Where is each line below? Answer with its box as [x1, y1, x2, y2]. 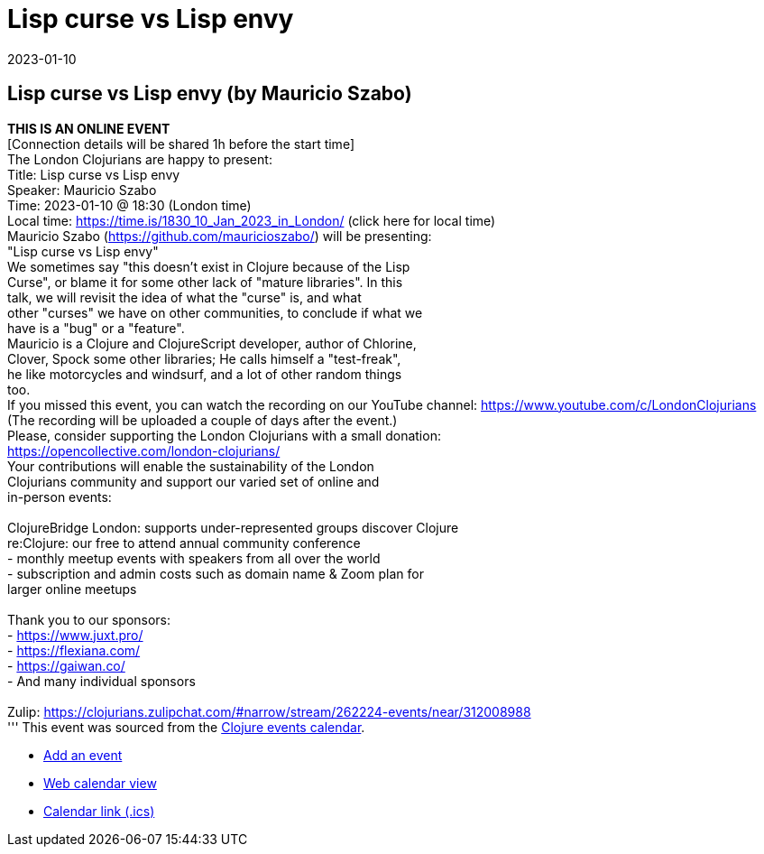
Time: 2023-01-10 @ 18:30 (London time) [7, 197, 252, 213]
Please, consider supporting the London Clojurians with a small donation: [7, 427, 441, 443]
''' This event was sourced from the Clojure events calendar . [7, 719, 365, 735]
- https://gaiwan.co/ [7, 657, 125, 673]
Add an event [43, 747, 123, 763]
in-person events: [7, 488, 112, 505]
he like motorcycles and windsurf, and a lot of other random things [7, 366, 402, 382]
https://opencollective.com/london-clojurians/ [7, 442, 281, 459]
